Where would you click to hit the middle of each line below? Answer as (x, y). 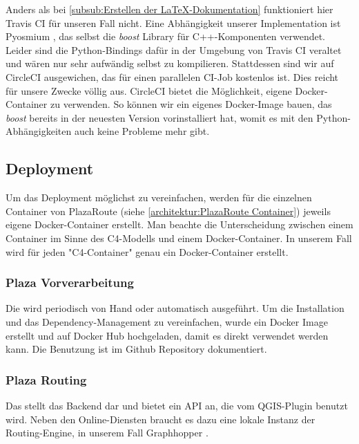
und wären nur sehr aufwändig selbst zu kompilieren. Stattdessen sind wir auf (170, 63)
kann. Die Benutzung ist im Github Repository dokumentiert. (136, 349)
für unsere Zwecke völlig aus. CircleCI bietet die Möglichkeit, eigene (149, 90)
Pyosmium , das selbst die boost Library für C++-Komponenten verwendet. (166, 36)
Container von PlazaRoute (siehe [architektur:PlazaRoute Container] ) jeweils (168, 211)
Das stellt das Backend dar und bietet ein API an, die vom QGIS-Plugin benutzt (177, 405)
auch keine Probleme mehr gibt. (142, 131)
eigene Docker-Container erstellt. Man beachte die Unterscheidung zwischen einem (179, 224)
